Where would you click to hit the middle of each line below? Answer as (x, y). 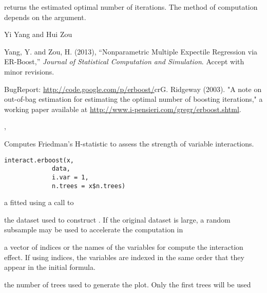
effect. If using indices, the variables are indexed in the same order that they (124, 257)
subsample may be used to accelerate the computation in (94, 230)
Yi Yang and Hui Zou (38, 34)
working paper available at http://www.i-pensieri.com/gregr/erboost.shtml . (123, 109)
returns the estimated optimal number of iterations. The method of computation (131, 7)
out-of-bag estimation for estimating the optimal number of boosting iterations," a (133, 99)
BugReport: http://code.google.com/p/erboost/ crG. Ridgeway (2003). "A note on (133, 89)
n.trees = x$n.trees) (89, 186)
